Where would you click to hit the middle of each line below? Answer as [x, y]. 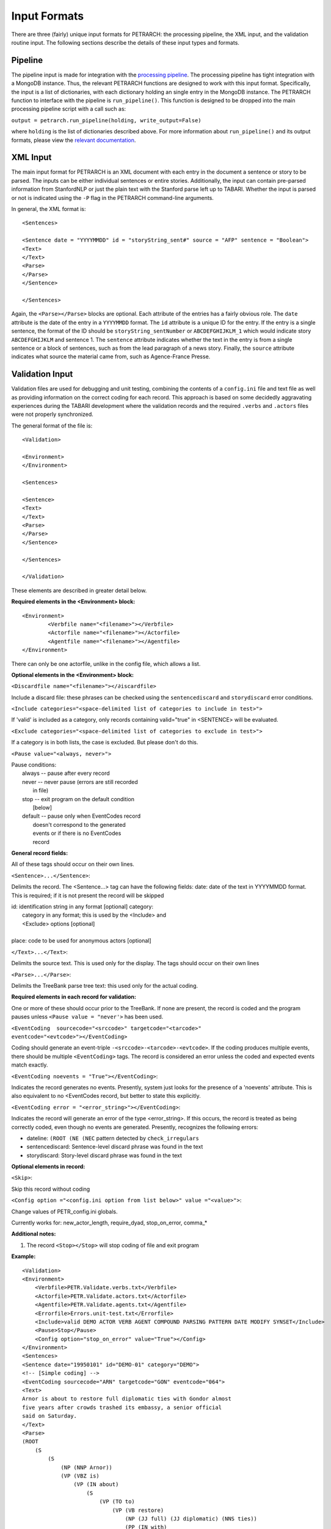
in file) [41, 790]
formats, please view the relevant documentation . [74, 140]
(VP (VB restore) [138, 1510]
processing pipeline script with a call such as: [69, 109]
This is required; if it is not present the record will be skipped [88, 895]
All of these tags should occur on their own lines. [73, 864]
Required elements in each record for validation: [74, 997]
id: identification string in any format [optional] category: [82, 906]
